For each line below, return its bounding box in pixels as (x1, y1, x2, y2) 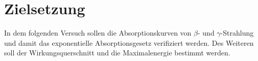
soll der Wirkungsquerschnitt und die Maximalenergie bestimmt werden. (4, 47, 230, 58)
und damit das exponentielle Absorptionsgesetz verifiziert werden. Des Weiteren (4, 37, 254, 48)
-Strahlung (220, 27, 254, 38)
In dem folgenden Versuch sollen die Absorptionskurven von (4, 27, 192, 38)
